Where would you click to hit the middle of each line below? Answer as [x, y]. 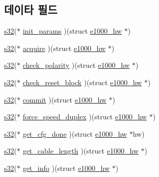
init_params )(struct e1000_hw [72, 31]
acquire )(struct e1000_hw [64, 48]
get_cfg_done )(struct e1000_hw [75, 133]
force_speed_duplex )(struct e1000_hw [85, 117]
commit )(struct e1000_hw [64, 99]
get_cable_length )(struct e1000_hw [81, 151]
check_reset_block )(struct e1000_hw [82, 82]
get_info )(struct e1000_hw [66, 168]
